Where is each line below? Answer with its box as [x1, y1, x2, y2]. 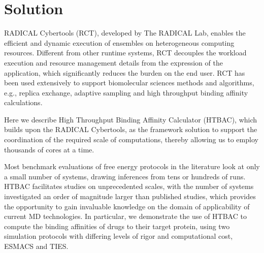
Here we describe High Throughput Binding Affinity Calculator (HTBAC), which [4, 114, 257, 124]
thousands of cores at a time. [4, 144, 94, 154]
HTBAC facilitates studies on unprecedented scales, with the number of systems [4, 181, 254, 192]
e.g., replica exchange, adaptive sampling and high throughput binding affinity [4, 87, 248, 98]
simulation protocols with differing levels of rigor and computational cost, [4, 231, 233, 241]
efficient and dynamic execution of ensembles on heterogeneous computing [4, 37, 235, 48]
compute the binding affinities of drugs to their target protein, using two [4, 220, 230, 231]
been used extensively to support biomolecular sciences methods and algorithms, [4, 77, 254, 88]
